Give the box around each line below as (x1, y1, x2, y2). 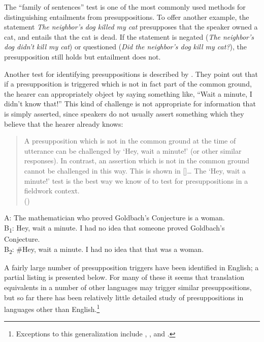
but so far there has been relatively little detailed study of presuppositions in (4, 292, 244, 302)
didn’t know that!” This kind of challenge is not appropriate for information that (4, 98, 256, 109)
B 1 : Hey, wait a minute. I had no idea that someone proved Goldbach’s (4, 222, 225, 234)
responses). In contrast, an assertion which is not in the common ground (24, 155, 250, 166)
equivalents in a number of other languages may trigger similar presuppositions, (4, 281, 252, 292)
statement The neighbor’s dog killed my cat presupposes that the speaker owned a (4, 21, 258, 32)
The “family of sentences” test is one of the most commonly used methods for (4, 2, 246, 12)
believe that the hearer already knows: (4, 118, 123, 129)
